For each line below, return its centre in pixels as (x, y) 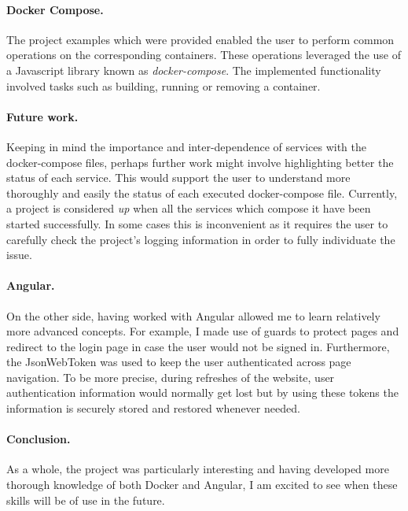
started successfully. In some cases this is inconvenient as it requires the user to (197, 223)
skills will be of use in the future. (86, 500)
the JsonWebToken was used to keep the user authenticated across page (179, 362)
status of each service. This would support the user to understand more (178, 178)
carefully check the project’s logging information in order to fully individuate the (201, 239)
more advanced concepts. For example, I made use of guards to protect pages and (203, 331)
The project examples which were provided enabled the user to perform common (200, 39)
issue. (19, 255)
